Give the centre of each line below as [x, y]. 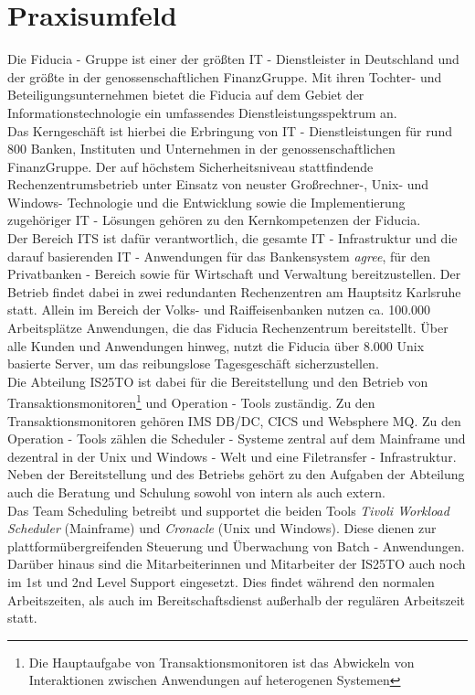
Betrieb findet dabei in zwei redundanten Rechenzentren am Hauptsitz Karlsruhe [234, 291]
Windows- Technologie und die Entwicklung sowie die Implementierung [206, 202]
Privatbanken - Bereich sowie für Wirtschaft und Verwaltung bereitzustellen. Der [234, 274]
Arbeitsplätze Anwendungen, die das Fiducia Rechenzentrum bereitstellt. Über [228, 328]
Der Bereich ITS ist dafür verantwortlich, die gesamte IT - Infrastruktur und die [232, 238]
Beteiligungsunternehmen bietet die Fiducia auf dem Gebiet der [186, 95]
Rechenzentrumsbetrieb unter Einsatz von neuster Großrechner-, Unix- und [218, 184]
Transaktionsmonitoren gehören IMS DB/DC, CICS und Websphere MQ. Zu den [234, 420]
